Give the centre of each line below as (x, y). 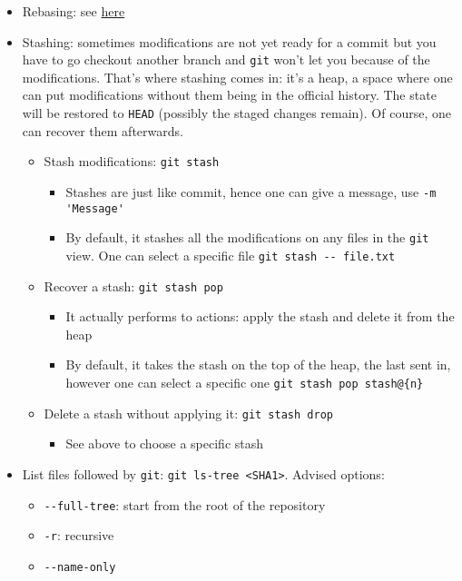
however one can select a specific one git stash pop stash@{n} (245, 382)
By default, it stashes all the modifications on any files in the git (247, 237)
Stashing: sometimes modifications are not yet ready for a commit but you (229, 41)
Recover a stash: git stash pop (133, 286)
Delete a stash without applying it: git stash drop (188, 413)
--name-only (80, 567)
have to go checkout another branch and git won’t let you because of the (226, 59)
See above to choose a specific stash (165, 443)
